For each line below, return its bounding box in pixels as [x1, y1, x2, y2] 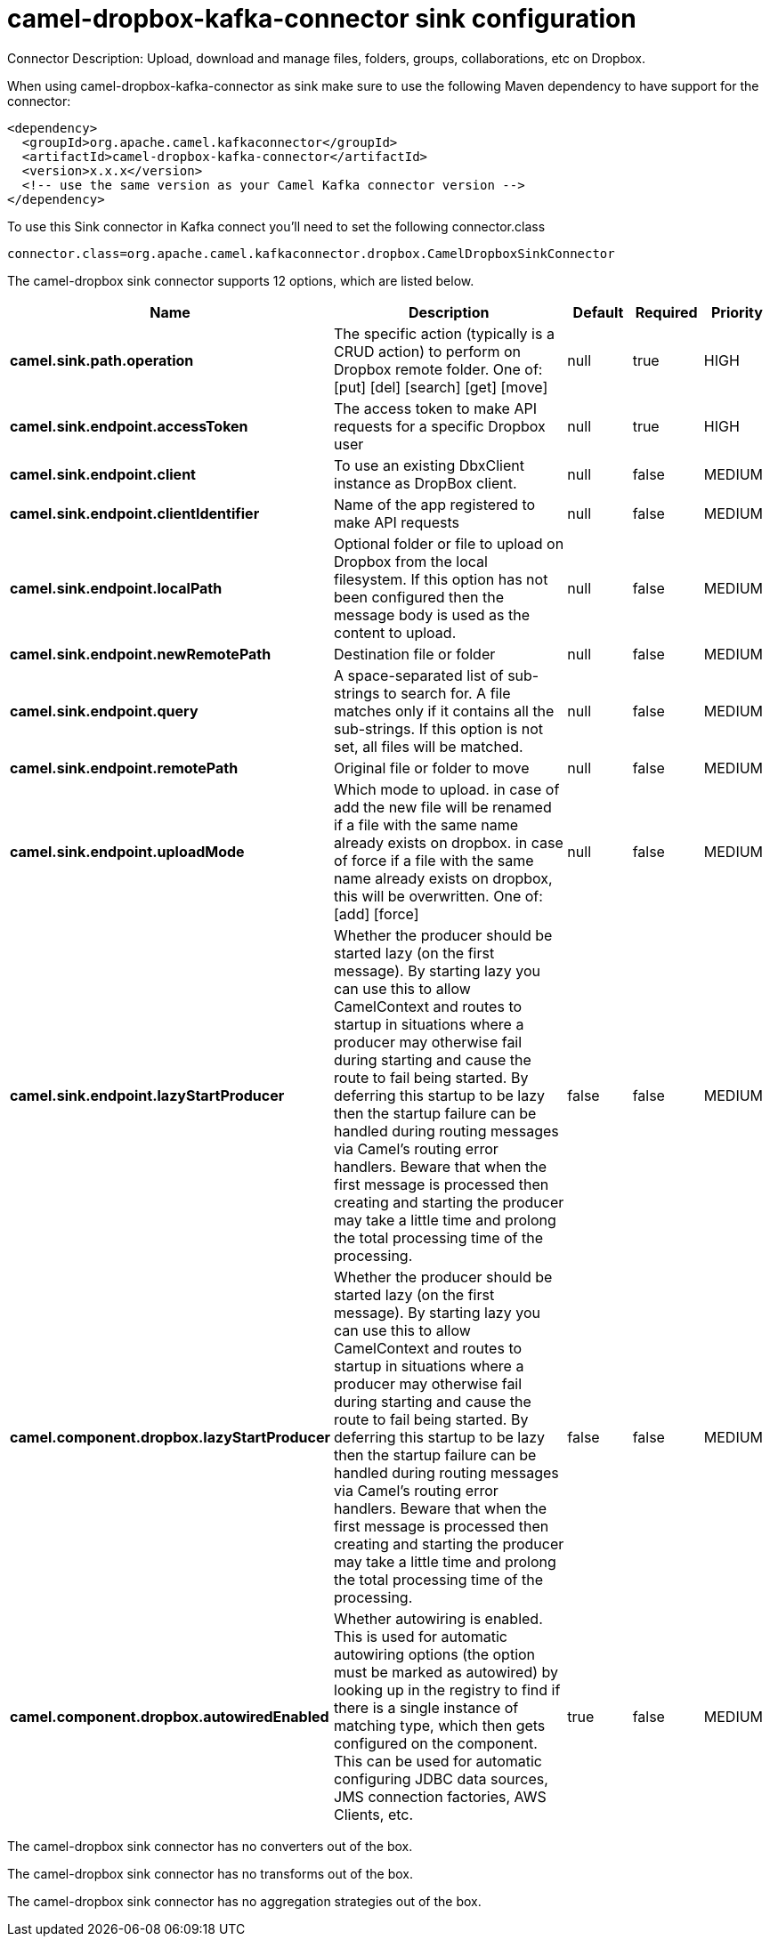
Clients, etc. [334, 1805, 414, 1823]
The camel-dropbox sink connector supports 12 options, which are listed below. [7, 272, 474, 288]
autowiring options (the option [334, 1645, 536, 1663]
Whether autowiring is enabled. [334, 1609, 543, 1628]
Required [635, 303, 698, 321]
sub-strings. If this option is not [334, 719, 544, 738]
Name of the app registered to [334, 495, 536, 513]
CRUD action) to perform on [334, 342, 522, 360]
